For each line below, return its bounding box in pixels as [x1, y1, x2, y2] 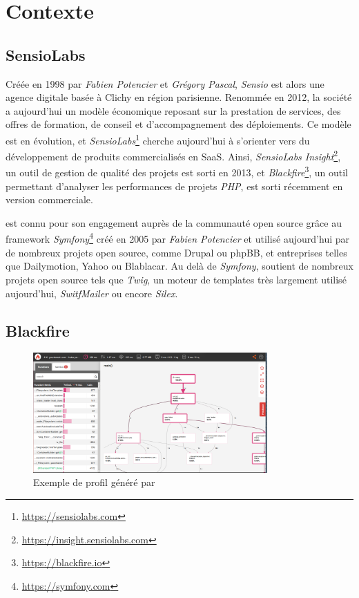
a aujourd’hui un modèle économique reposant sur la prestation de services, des [6, 103, 341, 118]
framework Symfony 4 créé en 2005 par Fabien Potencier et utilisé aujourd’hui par [6, 230, 350, 246]
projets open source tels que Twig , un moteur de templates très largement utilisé [6, 272, 347, 286]
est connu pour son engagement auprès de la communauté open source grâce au [6, 215, 342, 230]
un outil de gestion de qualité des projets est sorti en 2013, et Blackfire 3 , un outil [6, 163, 349, 180]
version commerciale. [6, 192, 93, 207]
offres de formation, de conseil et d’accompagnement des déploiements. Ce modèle [6, 117, 351, 131]
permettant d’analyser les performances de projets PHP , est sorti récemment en [6, 178, 343, 193]
